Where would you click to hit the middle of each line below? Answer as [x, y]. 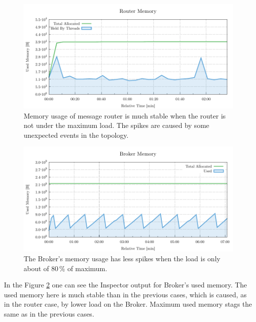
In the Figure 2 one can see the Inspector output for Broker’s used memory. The [126, 285]
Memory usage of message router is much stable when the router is [125, 115]
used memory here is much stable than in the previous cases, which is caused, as [125, 294]
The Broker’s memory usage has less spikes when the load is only [122, 258]
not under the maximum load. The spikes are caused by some [117, 125]
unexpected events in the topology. [76, 135]
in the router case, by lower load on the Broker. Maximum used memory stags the [128, 304]
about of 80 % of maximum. [66, 268]
